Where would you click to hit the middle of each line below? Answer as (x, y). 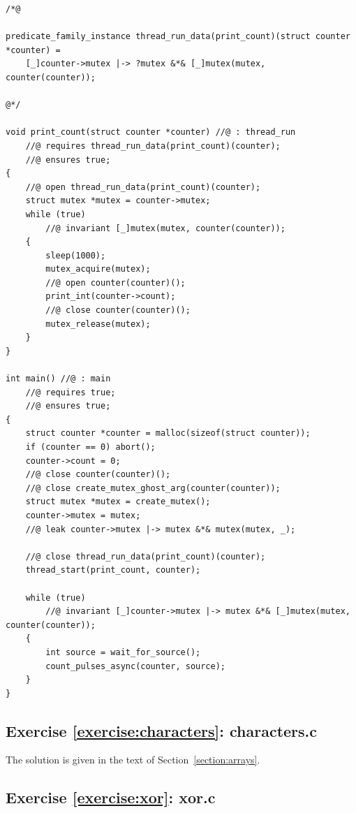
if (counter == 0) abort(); (90, 447)
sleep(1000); (76, 255)
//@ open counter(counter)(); (116, 283)
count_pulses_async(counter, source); (135, 666)
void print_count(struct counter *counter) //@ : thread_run (151, 132)
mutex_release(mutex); (98, 324)
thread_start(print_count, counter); (113, 570)
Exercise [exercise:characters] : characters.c (162, 730)
